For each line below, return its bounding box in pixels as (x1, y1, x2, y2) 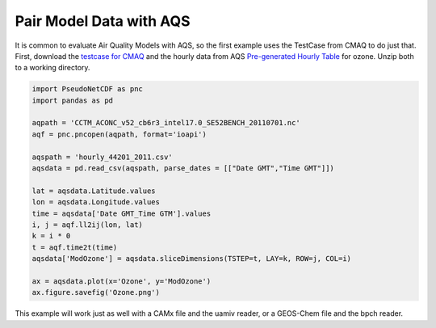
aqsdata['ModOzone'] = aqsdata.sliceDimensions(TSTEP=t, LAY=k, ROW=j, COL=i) (31, 254, 351, 263)
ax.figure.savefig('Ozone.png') (31, 288, 161, 297)
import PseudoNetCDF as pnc (31, 85, 143, 94)
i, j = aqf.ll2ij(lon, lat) (31, 221, 143, 229)
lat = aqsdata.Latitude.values (31, 186, 157, 196)
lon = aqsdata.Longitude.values (31, 198, 161, 207)
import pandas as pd (31, 95, 113, 105)
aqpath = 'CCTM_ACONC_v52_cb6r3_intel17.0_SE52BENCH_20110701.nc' (31, 118, 300, 128)
